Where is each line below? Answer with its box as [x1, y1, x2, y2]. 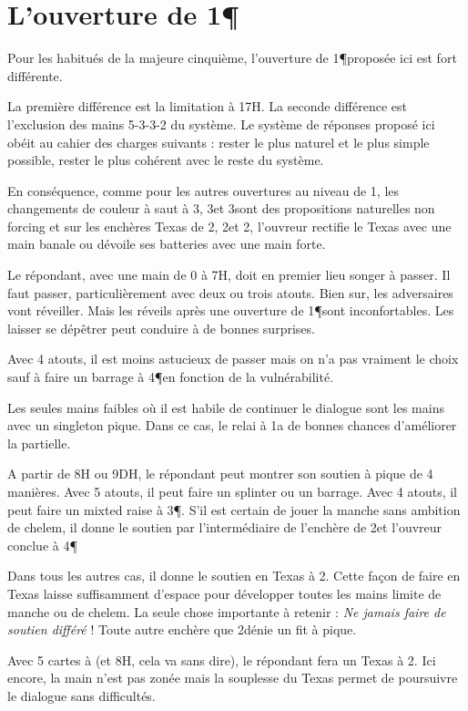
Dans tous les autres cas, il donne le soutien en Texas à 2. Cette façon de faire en [7, 566, 461, 585]
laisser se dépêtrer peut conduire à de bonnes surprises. [7, 318, 315, 337]
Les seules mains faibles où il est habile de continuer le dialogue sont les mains [7, 397, 444, 417]
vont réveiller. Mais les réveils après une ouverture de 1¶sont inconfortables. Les [7, 301, 454, 320]
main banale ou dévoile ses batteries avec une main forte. [7, 234, 326, 253]
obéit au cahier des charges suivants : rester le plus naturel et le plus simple [7, 132, 430, 151]
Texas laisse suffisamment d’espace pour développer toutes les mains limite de [7, 583, 442, 603]
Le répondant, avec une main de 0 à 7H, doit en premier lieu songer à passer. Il [7, 265, 451, 284]
